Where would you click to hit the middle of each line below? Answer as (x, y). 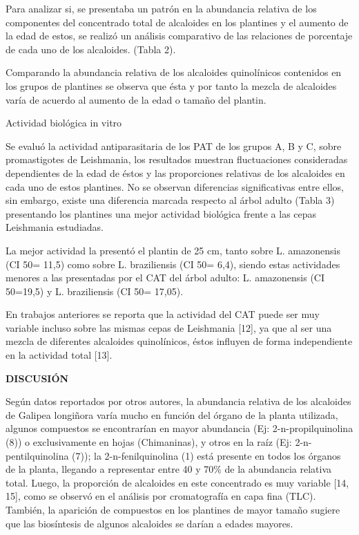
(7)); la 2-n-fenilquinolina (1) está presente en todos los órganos (206, 455)
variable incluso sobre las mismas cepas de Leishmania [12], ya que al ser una (169, 327)
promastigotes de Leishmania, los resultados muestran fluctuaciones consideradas (177, 159)
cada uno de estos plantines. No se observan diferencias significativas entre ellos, (175, 186)
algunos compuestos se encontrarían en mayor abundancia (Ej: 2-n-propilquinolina (179, 428)
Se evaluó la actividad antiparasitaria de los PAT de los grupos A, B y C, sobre (174, 146)
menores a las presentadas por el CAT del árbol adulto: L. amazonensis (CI (165, 278)
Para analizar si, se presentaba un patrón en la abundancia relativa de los (161, 8)
